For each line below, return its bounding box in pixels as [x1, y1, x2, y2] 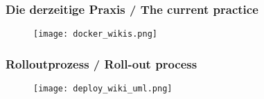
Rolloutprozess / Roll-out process [6, 55, 197, 72]
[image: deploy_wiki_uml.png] [33, 84, 173, 94]
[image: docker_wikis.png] [33, 29, 157, 39]
